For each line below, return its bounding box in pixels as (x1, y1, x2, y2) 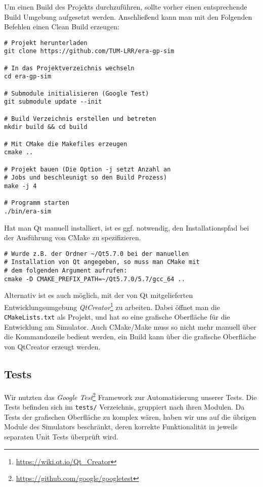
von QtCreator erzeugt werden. (4, 341, 101, 352)
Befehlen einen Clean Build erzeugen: (4, 21, 119, 32)
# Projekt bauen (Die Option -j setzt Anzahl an (4, 165, 171, 173)
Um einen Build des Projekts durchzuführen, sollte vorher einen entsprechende (4, 2, 247, 12)
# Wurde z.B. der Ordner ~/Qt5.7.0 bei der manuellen (4, 250, 189, 257)
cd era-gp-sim (4, 73, 52, 80)
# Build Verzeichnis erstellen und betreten (4, 115, 156, 122)
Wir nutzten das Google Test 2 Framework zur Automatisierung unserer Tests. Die (4, 390, 257, 402)
